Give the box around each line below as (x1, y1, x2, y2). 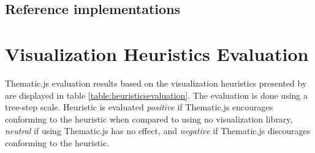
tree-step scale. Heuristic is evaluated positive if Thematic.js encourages (5, 101, 273, 113)
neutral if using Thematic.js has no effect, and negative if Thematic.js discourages (5, 124, 311, 137)
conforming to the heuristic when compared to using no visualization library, (5, 112, 293, 125)
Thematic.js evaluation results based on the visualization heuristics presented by (5, 76, 307, 89)
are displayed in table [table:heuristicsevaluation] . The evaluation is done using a (5, 88, 308, 101)
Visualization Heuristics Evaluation (5, 41, 309, 66)
